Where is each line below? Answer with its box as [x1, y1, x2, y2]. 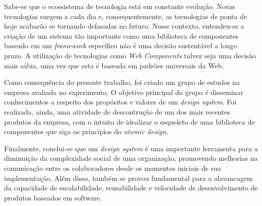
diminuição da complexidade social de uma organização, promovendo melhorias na [4, 153, 258, 163]
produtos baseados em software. [4, 192, 102, 202]
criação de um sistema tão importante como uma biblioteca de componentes [4, 30, 239, 41]
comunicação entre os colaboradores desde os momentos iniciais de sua [4, 162, 221, 173]
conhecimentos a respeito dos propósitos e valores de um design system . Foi [4, 96, 236, 107]
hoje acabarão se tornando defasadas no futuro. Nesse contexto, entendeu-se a [4, 21, 244, 31]
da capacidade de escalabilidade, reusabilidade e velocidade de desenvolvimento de [4, 182, 258, 193]
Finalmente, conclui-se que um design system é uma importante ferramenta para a [4, 143, 258, 153]
